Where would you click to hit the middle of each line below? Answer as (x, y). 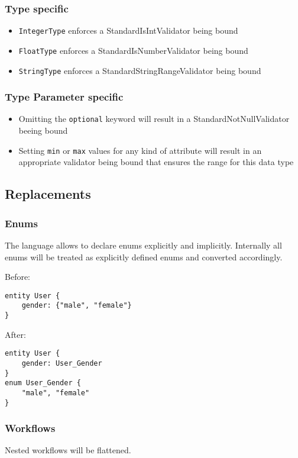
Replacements (48, 194)
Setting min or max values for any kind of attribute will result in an (140, 150)
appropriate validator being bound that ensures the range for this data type (156, 162)
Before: (18, 277)
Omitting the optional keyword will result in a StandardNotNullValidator (154, 119)
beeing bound (43, 130)
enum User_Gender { (43, 383)
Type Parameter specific (64, 97)
